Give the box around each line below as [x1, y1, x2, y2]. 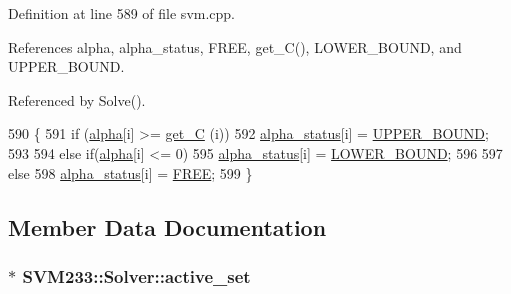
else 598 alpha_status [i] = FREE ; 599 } [8, 162, 253, 183]
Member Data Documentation [8, 211, 327, 242]
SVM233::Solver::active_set [22, 263, 251, 288]
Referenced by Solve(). [8, 89, 146, 110]
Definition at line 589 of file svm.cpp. [8, 3, 236, 23]
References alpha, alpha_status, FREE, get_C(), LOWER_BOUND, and [8, 36, 462, 57]
